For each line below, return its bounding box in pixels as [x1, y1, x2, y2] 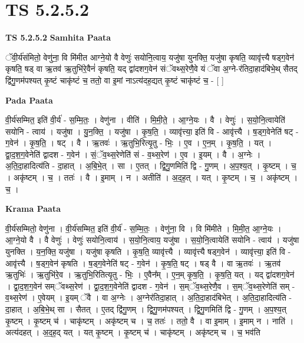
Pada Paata [5, 94, 53, 106]
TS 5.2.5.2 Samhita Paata [5, 31, 111, 44]
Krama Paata [5, 202, 61, 215]
